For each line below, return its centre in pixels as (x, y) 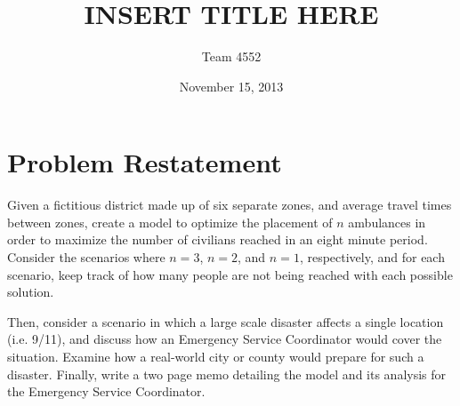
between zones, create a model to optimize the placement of (170, 222)
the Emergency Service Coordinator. (106, 391)
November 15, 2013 (231, 86)
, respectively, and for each (372, 257)
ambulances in (387, 222)
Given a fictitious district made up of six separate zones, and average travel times (230, 205)
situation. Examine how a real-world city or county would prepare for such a (216, 356)
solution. (31, 292)
